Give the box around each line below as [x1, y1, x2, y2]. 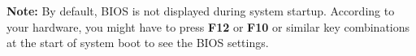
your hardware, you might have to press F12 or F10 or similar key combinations [6, 18, 410, 35]
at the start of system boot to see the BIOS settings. [6, 34, 269, 51]
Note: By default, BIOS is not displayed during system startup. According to [6, 2, 395, 19]
